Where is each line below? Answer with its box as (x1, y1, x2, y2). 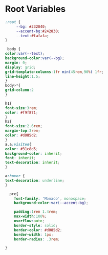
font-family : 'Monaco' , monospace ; (14, 196, 86, 201)
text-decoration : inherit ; (5, 160, 60, 165)
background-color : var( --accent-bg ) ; (14, 201, 89, 206)
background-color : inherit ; (5, 151, 63, 156)
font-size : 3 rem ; (5, 105, 38, 111)
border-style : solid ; (14, 223, 58, 228)
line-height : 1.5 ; (5, 74, 41, 79)
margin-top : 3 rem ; (5, 128, 41, 133)
